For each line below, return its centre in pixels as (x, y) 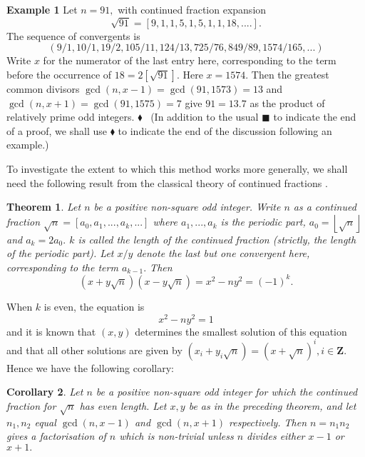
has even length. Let (123, 405)
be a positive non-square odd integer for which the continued (227, 392)
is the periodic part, (263, 222)
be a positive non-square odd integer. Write (187, 207)
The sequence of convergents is (73, 35)
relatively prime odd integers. (71, 117)
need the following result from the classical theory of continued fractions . (167, 182)
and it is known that (51, 331)
